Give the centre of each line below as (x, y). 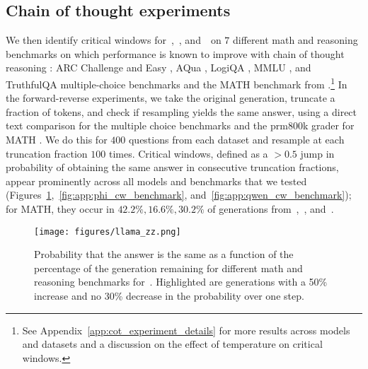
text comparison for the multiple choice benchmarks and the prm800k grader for (180, 125)
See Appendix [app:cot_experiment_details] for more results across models (186, 330)
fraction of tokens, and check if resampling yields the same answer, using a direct (182, 111)
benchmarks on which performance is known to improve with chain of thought (175, 53)
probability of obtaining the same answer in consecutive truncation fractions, (172, 167)
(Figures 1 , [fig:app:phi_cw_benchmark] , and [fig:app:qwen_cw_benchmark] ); (179, 195)
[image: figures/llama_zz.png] (108, 232)
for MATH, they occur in (60, 208)
